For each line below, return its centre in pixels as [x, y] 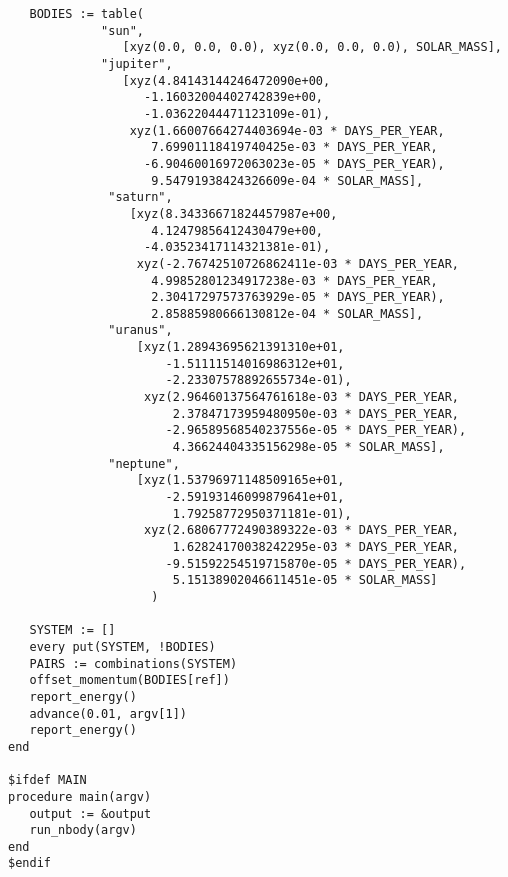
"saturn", [140, 197]
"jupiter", [137, 63]
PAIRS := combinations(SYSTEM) [133, 663]
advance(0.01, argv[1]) [108, 713]
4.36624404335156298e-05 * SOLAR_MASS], [308, 447]
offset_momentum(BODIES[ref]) [129, 680]
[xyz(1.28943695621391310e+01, [240, 347]
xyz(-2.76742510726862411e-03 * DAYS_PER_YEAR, [298, 263]
